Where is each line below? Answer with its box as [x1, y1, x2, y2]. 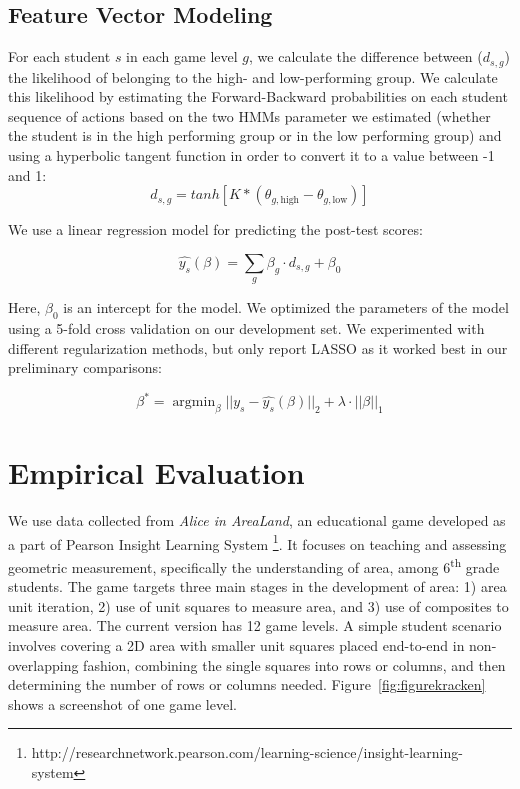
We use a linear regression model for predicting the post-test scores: [8, 219, 423, 240]
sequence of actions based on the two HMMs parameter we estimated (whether [8, 105, 491, 126]
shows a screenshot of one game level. [8, 693, 237, 714]
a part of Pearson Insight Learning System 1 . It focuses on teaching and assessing [8, 530, 507, 554]
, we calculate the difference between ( [249, 46, 483, 67]
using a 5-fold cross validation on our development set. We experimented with [8, 318, 485, 338]
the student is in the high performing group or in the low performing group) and [8, 125, 502, 146]
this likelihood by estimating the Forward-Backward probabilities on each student [8, 86, 508, 107]
